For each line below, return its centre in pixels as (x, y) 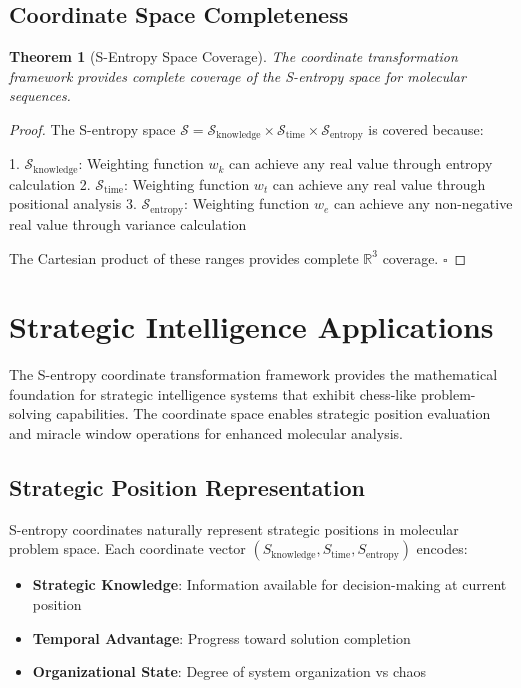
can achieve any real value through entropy (360, 163)
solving (30, 413)
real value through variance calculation (128, 223)
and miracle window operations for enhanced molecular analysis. (206, 433)
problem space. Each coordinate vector (127, 548)
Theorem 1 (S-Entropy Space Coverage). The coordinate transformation (233, 56)
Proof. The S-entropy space (92, 128)
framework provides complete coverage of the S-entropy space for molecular (237, 75)
